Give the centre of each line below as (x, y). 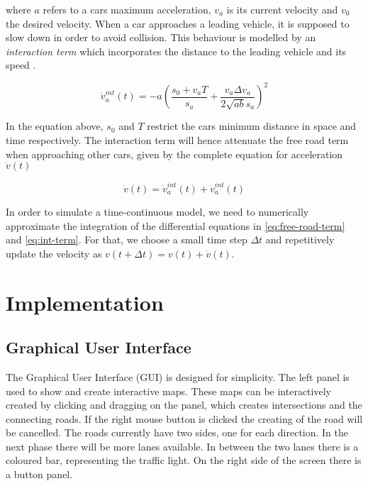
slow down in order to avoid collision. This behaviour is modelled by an (161, 37)
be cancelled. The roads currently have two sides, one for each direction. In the (177, 432)
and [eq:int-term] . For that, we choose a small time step (127, 239)
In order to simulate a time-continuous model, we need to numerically (157, 211)
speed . (21, 65)
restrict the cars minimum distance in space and (252, 126)
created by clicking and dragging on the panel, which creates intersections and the (184, 405)
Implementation (85, 302)
